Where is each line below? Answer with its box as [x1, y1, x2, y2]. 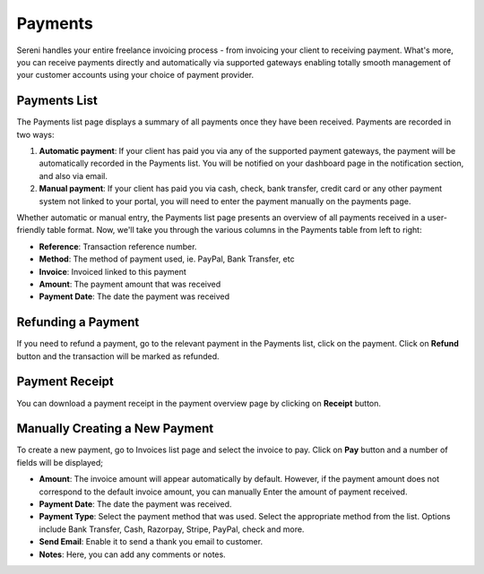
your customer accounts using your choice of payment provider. [16, 70, 255, 81]
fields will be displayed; [16, 457, 103, 467]
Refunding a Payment [16, 314, 140, 330]
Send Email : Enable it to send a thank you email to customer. [39, 536, 264, 547]
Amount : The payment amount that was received [39, 278, 221, 289]
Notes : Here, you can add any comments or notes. [39, 549, 226, 560]
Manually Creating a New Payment [16, 421, 214, 436]
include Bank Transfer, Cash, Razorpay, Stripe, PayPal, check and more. [39, 524, 305, 535]
